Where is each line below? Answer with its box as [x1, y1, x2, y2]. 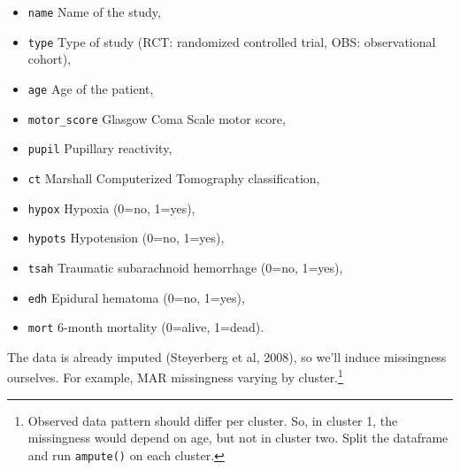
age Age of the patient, [27, 79, 154, 97]
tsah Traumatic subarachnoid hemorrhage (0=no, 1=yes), [27, 258, 343, 276]
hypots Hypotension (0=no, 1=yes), [27, 228, 225, 247]
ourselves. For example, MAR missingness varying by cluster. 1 [7, 366, 343, 387]
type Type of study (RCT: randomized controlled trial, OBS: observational [27, 32, 436, 50]
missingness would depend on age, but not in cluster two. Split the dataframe [27, 428, 448, 447]
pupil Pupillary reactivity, [27, 139, 172, 158]
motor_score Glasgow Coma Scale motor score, [27, 109, 286, 127]
